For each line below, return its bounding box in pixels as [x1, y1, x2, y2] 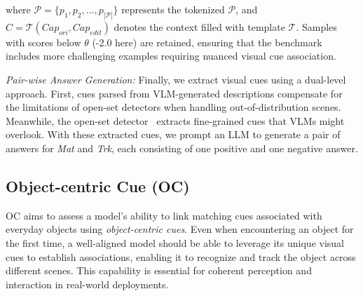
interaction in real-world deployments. [6, 276, 169, 291]
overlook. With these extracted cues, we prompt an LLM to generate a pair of [6, 127, 341, 142]
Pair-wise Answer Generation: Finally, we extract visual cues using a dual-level [6, 72, 346, 87]
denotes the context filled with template [114, 19, 285, 34]
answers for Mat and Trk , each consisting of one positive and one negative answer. [6, 141, 358, 156]
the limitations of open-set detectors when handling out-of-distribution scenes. [6, 100, 341, 114]
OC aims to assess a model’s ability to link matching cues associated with [6, 208, 322, 222]
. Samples [296, 19, 337, 34]
